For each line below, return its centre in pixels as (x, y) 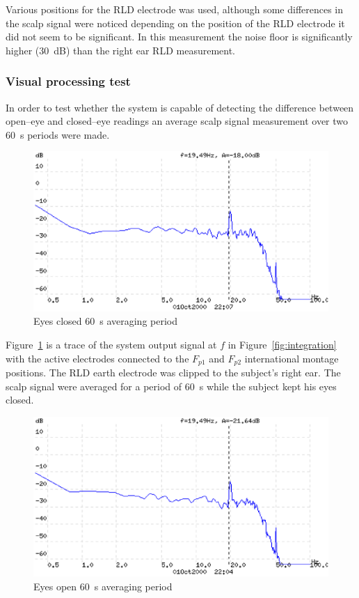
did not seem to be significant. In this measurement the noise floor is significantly (179, 37)
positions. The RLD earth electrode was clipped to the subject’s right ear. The (173, 372)
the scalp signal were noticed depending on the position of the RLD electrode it (175, 23)
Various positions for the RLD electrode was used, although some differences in (175, 9)
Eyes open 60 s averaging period (103, 586)
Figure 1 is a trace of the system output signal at (111, 344)
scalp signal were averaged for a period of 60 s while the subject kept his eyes (171, 386)
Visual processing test (68, 81)
